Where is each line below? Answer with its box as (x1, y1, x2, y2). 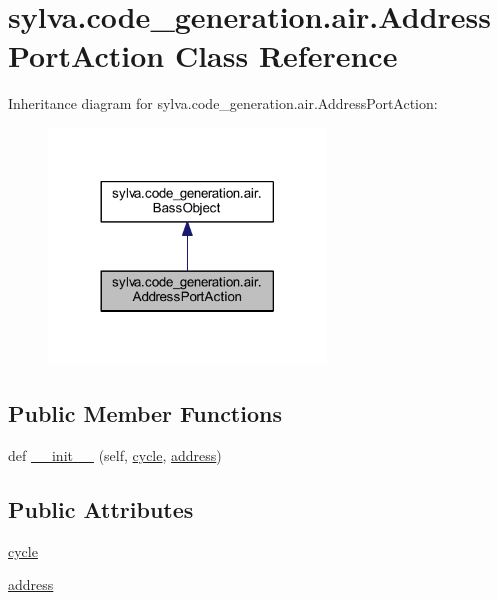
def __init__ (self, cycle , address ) (8, 444, 222, 465)
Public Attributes (8, 493, 194, 524)
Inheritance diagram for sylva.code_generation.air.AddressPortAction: (8, 93, 438, 114)
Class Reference (174, 35, 398, 76)
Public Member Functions (8, 398, 282, 428)
